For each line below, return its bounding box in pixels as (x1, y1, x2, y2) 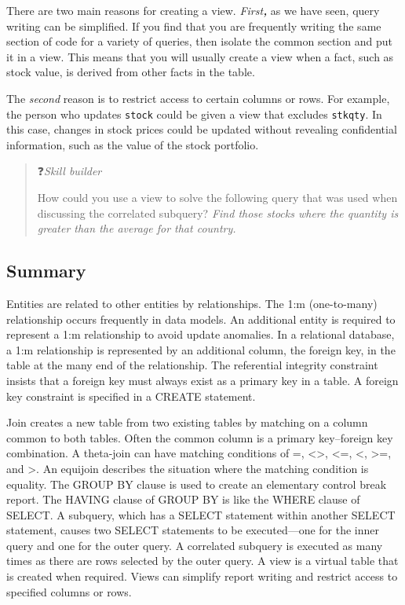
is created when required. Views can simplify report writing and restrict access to (6, 568, 398, 585)
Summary (6, 258, 86, 283)
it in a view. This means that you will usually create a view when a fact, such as (6, 48, 394, 64)
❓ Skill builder (37, 163, 102, 179)
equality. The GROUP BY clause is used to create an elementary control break (6, 475, 387, 492)
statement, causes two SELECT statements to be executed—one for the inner (6, 522, 380, 538)
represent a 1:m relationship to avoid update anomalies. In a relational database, (6, 326, 395, 343)
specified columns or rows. (6, 583, 132, 599)
